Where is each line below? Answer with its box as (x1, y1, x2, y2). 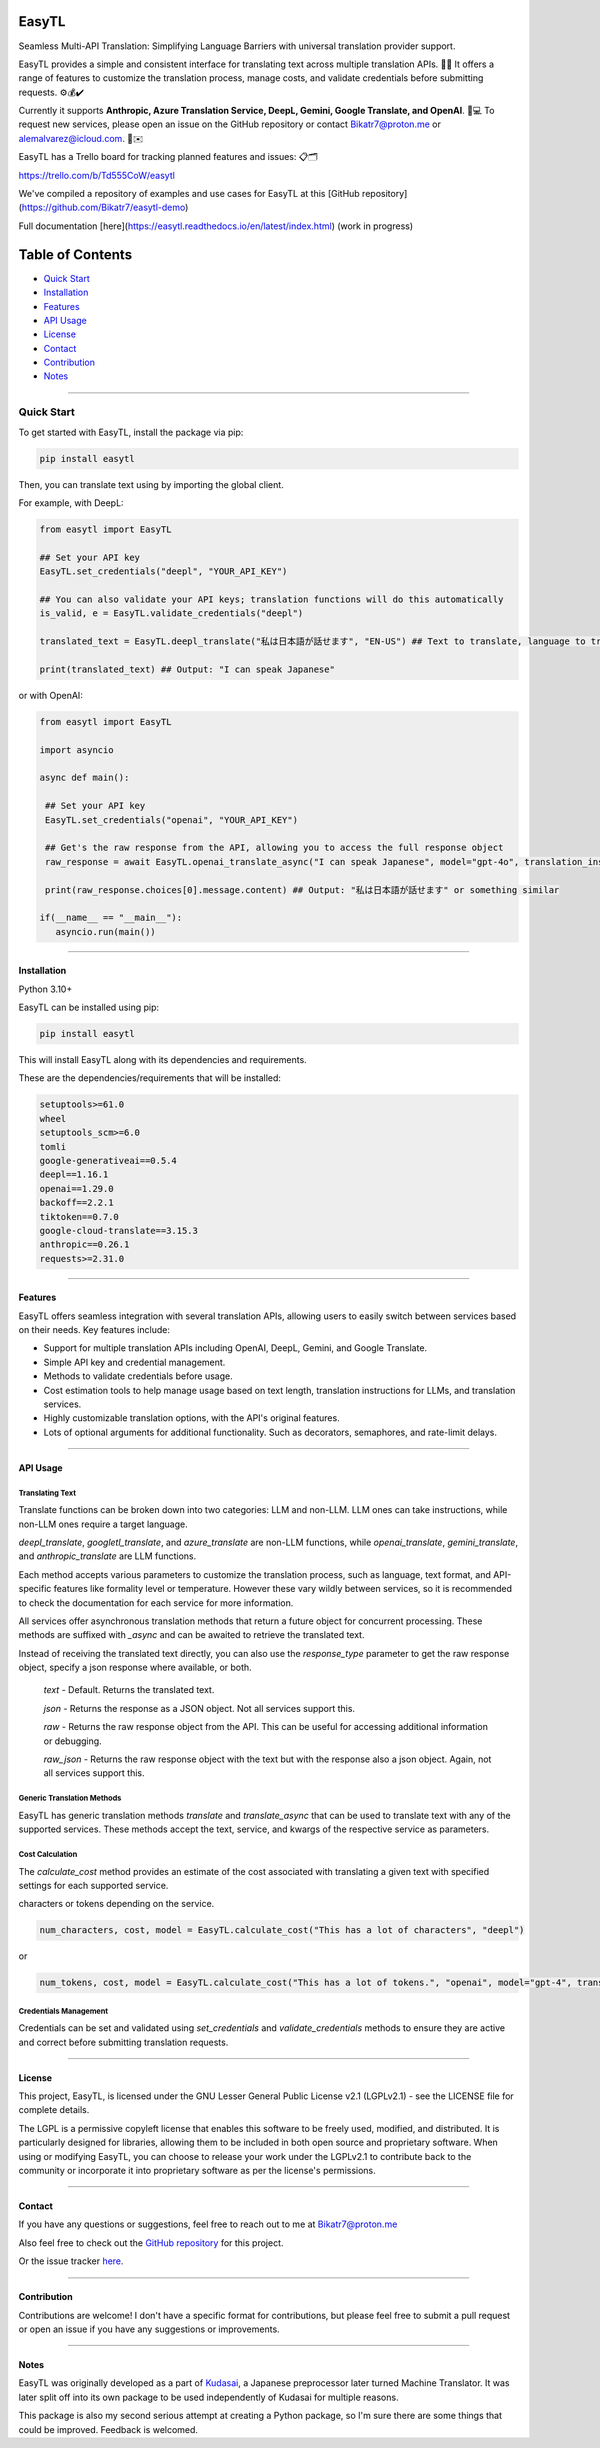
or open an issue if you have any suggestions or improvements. (18, 2323, 280, 2335)
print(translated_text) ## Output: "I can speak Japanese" (39, 663, 335, 675)
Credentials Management (18, 2006, 109, 2016)
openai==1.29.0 (39, 1183, 114, 1194)
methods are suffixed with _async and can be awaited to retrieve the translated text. (18, 1629, 365, 1641)
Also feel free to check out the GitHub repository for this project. (18, 2236, 284, 2249)
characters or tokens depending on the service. (18, 1898, 215, 1910)
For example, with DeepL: (18, 496, 124, 509)
